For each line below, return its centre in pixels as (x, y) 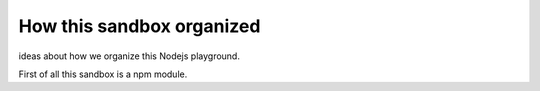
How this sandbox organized (139, 26)
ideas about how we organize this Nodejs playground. (129, 56)
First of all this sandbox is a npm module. (103, 74)
